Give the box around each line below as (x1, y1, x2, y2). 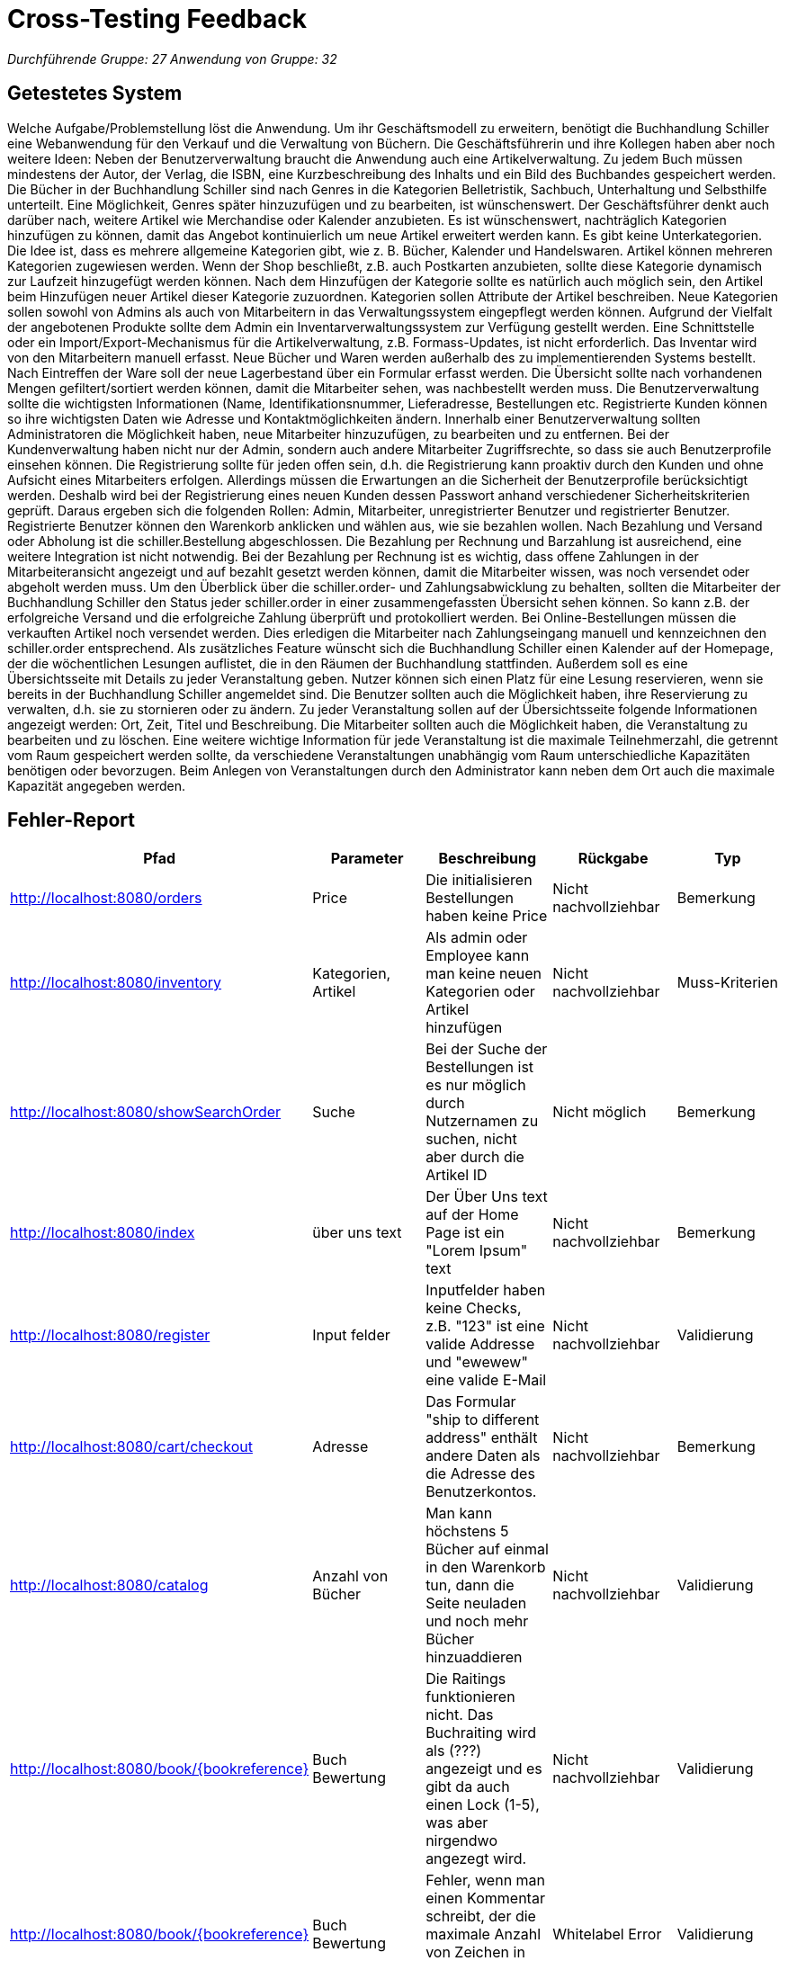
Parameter (330, 849, 404, 868)
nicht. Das (425, 1706, 494, 1724)
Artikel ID (425, 1166, 488, 1185)
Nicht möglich (552, 1103, 647, 1122)
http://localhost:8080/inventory (10, 973, 222, 992)
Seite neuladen (425, 1594, 527, 1613)
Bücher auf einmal (425, 1540, 549, 1559)
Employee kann (425, 946, 530, 965)
